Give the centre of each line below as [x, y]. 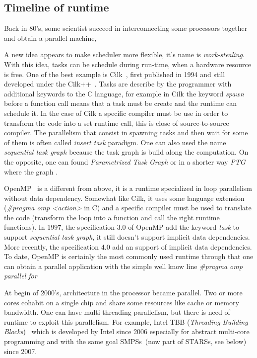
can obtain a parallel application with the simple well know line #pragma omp [123, 266]
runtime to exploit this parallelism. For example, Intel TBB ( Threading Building [126, 321]
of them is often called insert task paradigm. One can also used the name [115, 142]
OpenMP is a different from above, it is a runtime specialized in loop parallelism [128, 188]
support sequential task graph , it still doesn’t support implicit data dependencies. [127, 237]
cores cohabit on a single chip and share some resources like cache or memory [122, 302]
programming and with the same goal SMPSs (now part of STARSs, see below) [125, 341]
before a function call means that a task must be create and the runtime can [120, 103]
